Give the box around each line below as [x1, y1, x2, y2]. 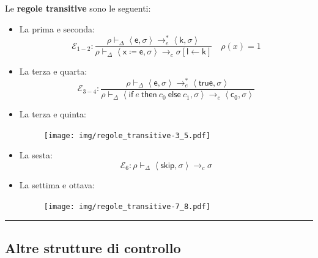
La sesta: [19, 149, 53, 161]
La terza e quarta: [19, 65, 87, 78]
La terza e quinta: [19, 108, 86, 120]
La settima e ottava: [19, 178, 95, 191]
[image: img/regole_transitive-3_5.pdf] [43, 131, 210, 140]
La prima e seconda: [19, 22, 95, 35]
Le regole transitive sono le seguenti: [5, 2, 151, 14]
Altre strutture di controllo [5, 238, 181, 257]
